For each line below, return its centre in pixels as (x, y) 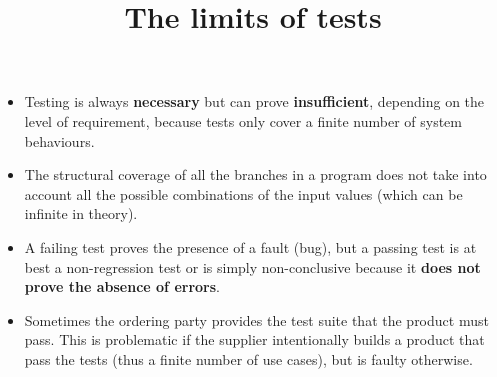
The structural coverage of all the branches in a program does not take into (255, 174)
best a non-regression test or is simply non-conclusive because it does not (252, 266)
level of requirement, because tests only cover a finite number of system (243, 120)
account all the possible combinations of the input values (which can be (243, 193)
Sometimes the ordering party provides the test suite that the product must (256, 319)
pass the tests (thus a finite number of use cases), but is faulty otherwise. (248, 358)
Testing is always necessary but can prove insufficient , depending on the (254, 101)
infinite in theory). (81, 213)
